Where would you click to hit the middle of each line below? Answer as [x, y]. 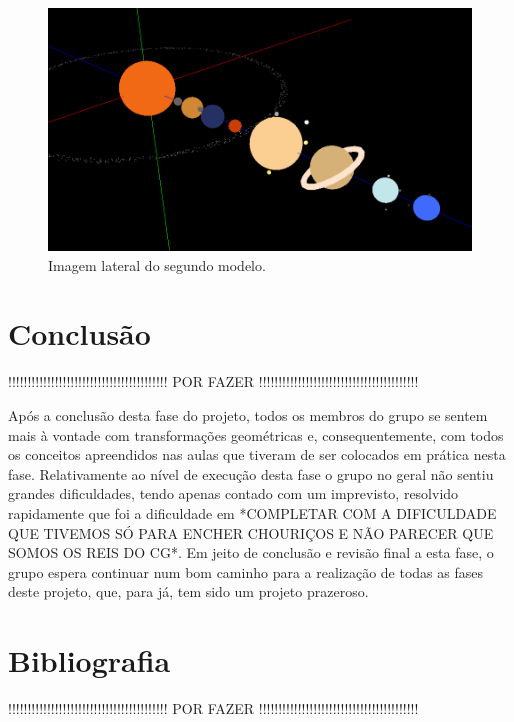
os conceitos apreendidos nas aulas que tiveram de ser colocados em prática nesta [257, 454]
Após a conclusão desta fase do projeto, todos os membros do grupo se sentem [248, 415]
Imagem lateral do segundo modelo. [157, 264]
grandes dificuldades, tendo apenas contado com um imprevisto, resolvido [233, 493]
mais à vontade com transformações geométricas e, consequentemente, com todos [256, 434]
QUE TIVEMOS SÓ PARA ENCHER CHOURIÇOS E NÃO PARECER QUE [251, 532]
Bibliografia [89, 660]
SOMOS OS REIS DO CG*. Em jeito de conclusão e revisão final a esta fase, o [251, 552]
